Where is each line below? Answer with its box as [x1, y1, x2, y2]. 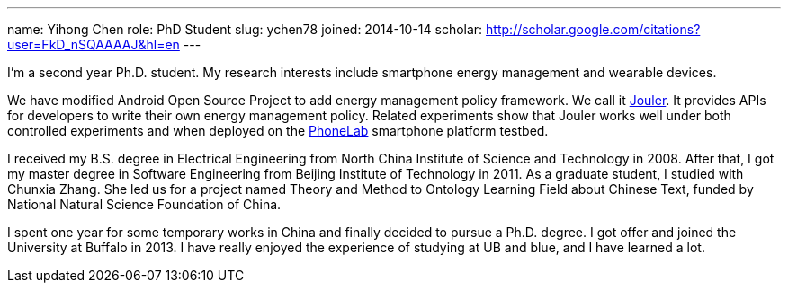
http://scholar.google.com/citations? [486, 22, 701, 37]
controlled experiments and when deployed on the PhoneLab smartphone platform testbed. [7, 123, 549, 138]
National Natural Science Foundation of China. [7, 197, 282, 212]
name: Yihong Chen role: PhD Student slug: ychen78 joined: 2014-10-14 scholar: [7, 22, 483, 37]
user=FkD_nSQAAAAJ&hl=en [7, 37, 180, 52]
